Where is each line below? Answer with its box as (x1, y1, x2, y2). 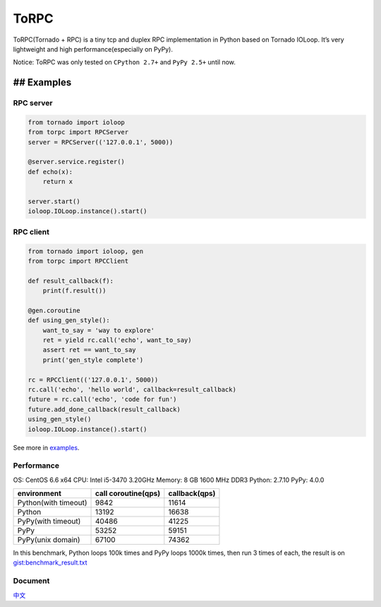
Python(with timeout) (17, 498, 87, 508)
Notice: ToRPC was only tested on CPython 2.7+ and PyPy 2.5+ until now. (13, 58, 236, 66)
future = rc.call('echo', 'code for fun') (28, 396, 177, 403)
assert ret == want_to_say (42, 346, 137, 354)
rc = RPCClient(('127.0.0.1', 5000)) (28, 375, 159, 384)
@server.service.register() (28, 158, 125, 166)
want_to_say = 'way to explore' (42, 326, 155, 334)
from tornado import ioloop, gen (28, 247, 144, 255)
